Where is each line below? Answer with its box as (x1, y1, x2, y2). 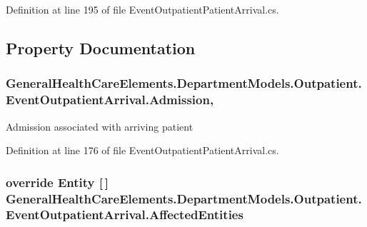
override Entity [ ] (6, 173, 109, 191)
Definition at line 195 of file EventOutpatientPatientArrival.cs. (6, 2, 279, 16)
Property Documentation (6, 36, 196, 59)
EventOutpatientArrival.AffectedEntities (6, 206, 243, 223)
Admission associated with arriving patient (6, 118, 193, 133)
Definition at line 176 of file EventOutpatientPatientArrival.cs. (6, 143, 279, 158)
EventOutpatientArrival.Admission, (6, 91, 214, 109)
